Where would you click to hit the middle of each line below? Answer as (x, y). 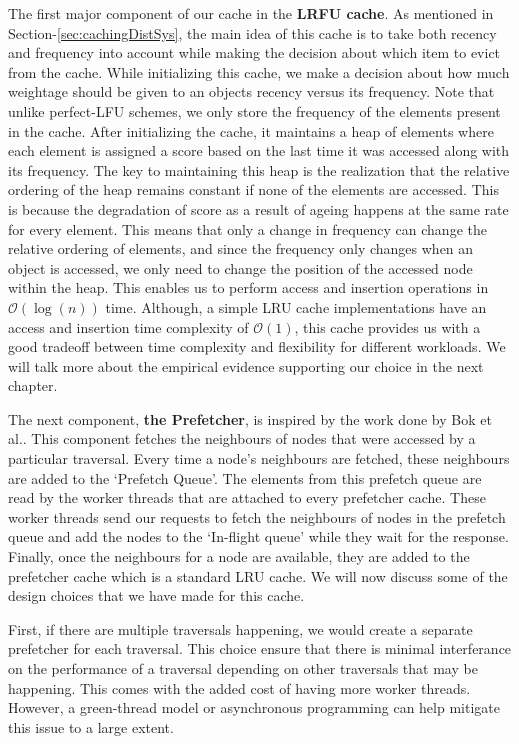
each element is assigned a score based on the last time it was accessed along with (259, 150)
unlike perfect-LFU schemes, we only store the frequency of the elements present (254, 110)
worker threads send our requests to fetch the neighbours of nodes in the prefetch (257, 516)
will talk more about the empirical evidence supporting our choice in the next (246, 365)
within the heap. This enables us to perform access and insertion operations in (248, 287)
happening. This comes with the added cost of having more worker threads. (239, 687)
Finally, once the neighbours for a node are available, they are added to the (239, 556)
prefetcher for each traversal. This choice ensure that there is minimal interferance (260, 648)
